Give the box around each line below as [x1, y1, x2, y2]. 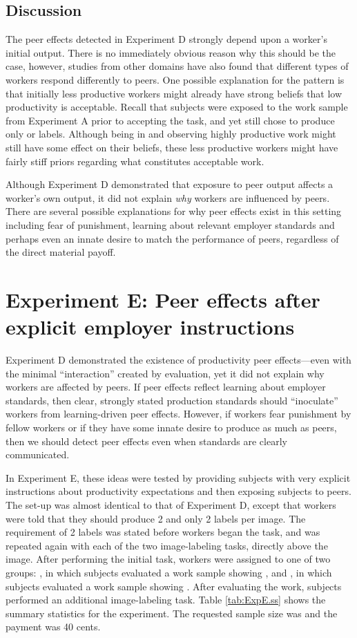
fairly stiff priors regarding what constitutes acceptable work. [6, 153, 264, 168]
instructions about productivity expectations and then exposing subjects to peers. [6, 484, 351, 498]
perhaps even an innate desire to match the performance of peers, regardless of [6, 231, 339, 245]
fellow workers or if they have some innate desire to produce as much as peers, [6, 420, 337, 434]
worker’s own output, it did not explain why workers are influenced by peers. [6, 190, 330, 205]
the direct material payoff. [6, 245, 116, 259]
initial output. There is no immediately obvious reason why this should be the [6, 45, 336, 59]
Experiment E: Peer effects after [6, 285, 320, 313]
